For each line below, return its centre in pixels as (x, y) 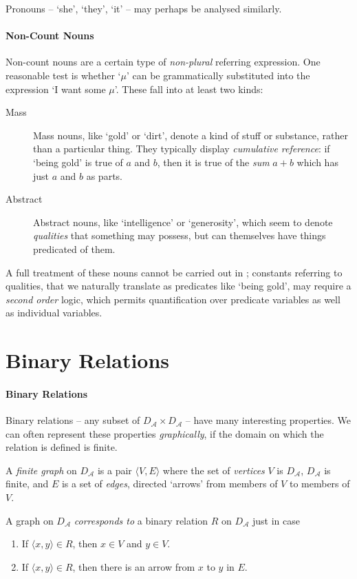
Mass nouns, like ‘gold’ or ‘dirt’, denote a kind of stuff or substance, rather (191, 135)
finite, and (27, 484)
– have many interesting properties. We (268, 420)
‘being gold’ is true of (78, 162)
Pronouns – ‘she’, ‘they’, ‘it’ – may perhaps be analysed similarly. (144, 8)
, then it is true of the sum (213, 162)
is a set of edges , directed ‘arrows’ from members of (170, 484)
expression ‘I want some (56, 89)
